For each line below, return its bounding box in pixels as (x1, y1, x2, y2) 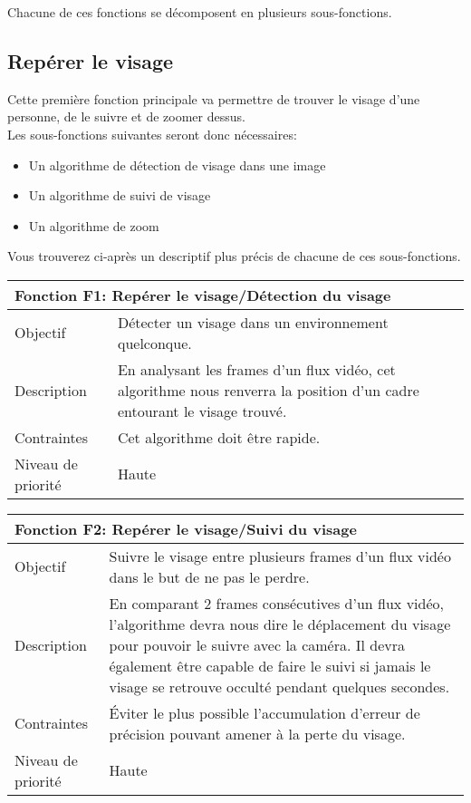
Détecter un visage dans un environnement (117, 311, 389, 333)
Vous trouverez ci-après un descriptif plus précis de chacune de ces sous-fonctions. (7, 247, 461, 266)
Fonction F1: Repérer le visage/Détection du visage (14, 284, 391, 305)
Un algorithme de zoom (28, 216, 159, 235)
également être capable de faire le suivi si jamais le (109, 654, 431, 676)
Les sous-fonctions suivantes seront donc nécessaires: (7, 124, 297, 143)
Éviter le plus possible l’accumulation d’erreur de (109, 701, 420, 723)
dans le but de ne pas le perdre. (109, 566, 310, 587)
